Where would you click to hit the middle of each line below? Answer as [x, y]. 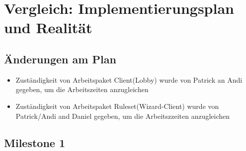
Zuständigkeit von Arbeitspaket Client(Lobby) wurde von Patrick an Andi [129, 79]
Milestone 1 [35, 142]
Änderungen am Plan [60, 59]
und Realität [48, 27]
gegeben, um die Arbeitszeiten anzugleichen [82, 89]
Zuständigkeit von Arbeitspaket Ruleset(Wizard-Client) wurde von [117, 106]
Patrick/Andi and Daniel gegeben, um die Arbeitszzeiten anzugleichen [123, 116]
